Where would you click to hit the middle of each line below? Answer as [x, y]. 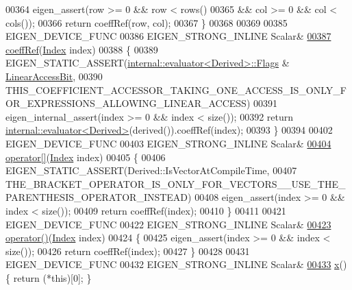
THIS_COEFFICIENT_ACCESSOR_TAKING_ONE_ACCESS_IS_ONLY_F [176, 89]
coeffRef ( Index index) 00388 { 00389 [82, 49]
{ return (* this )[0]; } [49, 277]
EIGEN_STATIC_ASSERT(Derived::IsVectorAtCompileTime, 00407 [151, 170]
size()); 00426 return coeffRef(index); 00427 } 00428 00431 [128, 251]
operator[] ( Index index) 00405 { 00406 [86, 157]
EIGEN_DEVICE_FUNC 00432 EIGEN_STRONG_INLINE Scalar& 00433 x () [176, 264]
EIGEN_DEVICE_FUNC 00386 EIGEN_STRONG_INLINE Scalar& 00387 [168, 36]
